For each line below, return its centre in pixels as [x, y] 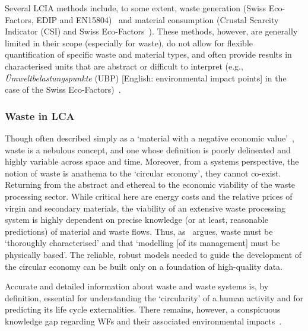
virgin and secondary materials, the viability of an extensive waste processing [145, 208]
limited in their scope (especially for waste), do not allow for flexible [129, 42]
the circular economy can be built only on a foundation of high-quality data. [144, 266]
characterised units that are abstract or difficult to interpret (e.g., [124, 66]
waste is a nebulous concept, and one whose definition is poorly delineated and [148, 149]
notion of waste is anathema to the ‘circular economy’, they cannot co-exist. [143, 173]
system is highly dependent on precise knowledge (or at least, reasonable [136, 220]
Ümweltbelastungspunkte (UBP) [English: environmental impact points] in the [146, 78]
